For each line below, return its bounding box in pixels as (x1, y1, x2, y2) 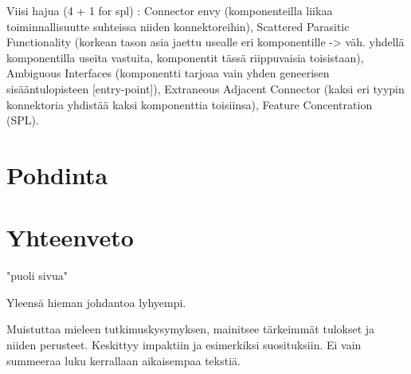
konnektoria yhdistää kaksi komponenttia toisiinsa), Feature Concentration (6, 96, 373, 112)
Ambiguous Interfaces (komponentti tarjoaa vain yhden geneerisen (6, 65, 330, 81)
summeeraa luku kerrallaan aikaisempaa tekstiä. (6, 352, 241, 368)
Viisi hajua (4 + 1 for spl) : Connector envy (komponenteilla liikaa (6, 2, 333, 18)
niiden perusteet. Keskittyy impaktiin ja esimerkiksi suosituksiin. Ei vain (6, 337, 362, 353)
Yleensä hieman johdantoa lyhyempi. (6, 293, 186, 310)
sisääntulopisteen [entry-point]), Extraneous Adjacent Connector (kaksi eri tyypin (6, 80, 405, 96)
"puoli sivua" (6, 267, 68, 284)
